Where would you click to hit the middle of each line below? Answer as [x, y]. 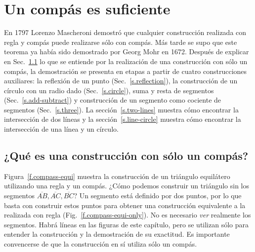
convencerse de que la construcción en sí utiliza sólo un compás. [101, 244]
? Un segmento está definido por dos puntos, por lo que [158, 196]
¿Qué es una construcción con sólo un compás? [126, 156]
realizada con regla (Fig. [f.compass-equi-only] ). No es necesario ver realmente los [127, 215]
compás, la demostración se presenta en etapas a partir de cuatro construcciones [126, 71]
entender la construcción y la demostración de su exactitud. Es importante [117, 234]
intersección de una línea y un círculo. [61, 129]
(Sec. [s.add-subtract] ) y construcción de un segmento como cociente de [113, 100]
